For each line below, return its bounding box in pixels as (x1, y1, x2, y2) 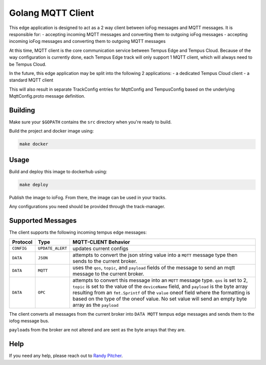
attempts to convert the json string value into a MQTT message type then (72, 252, 237, 258)
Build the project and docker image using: (9, 128, 94, 134)
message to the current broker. (72, 270, 145, 277)
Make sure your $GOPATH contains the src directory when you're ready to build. (9, 119, 172, 125)
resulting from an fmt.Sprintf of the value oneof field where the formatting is (72, 289, 250, 296)
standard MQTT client (9, 77, 54, 83)
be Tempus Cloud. (9, 61, 47, 67)
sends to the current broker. (72, 257, 137, 264)
